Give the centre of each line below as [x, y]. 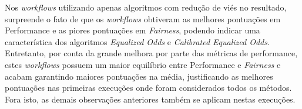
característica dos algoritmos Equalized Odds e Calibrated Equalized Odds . [137, 41]
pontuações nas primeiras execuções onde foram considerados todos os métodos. [148, 88]
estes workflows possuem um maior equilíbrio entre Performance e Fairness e [143, 64]
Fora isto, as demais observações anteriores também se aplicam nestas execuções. [150, 99]
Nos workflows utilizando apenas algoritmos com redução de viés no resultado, [146, 7]
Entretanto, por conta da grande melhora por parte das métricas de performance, [151, 53]
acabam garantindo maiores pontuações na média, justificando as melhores [139, 76]
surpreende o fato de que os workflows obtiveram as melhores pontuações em [143, 18]
